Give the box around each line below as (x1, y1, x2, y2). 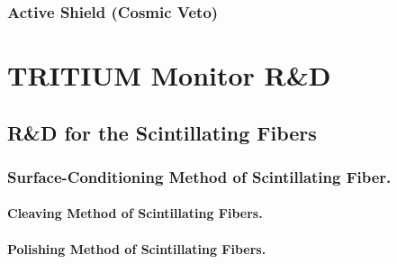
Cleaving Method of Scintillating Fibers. (7, 204, 263, 223)
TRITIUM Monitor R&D (7, 57, 331, 94)
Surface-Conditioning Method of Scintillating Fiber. (7, 165, 392, 187)
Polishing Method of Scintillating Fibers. (7, 239, 266, 258)
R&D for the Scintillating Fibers (7, 118, 317, 146)
